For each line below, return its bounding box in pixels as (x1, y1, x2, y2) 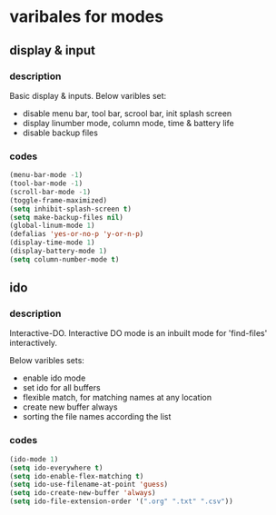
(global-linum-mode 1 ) (9, 221, 95, 231)
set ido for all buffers (22, 382, 102, 393)
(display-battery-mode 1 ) (9, 247, 107, 256)
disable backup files (22, 127, 98, 138)
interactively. (9, 338, 57, 349)
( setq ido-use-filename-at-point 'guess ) (9, 480, 169, 490)
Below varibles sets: (9, 355, 84, 366)
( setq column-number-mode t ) (9, 254, 120, 264)
